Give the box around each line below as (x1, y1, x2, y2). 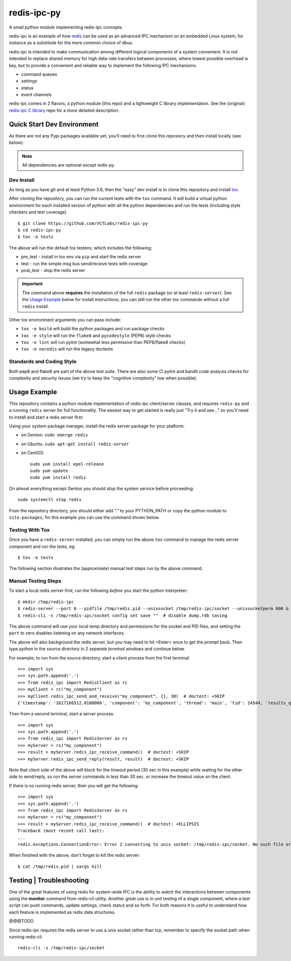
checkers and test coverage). (9, 209, 68, 215)
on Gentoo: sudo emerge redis (21, 432, 88, 438)
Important (22, 281, 43, 287)
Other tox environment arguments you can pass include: (9, 317, 121, 322)
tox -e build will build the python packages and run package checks (21, 326, 165, 332)
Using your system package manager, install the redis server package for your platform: (9, 423, 185, 429)
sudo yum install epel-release (30, 461, 104, 467)
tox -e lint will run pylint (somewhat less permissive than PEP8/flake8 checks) (21, 339, 186, 345)
